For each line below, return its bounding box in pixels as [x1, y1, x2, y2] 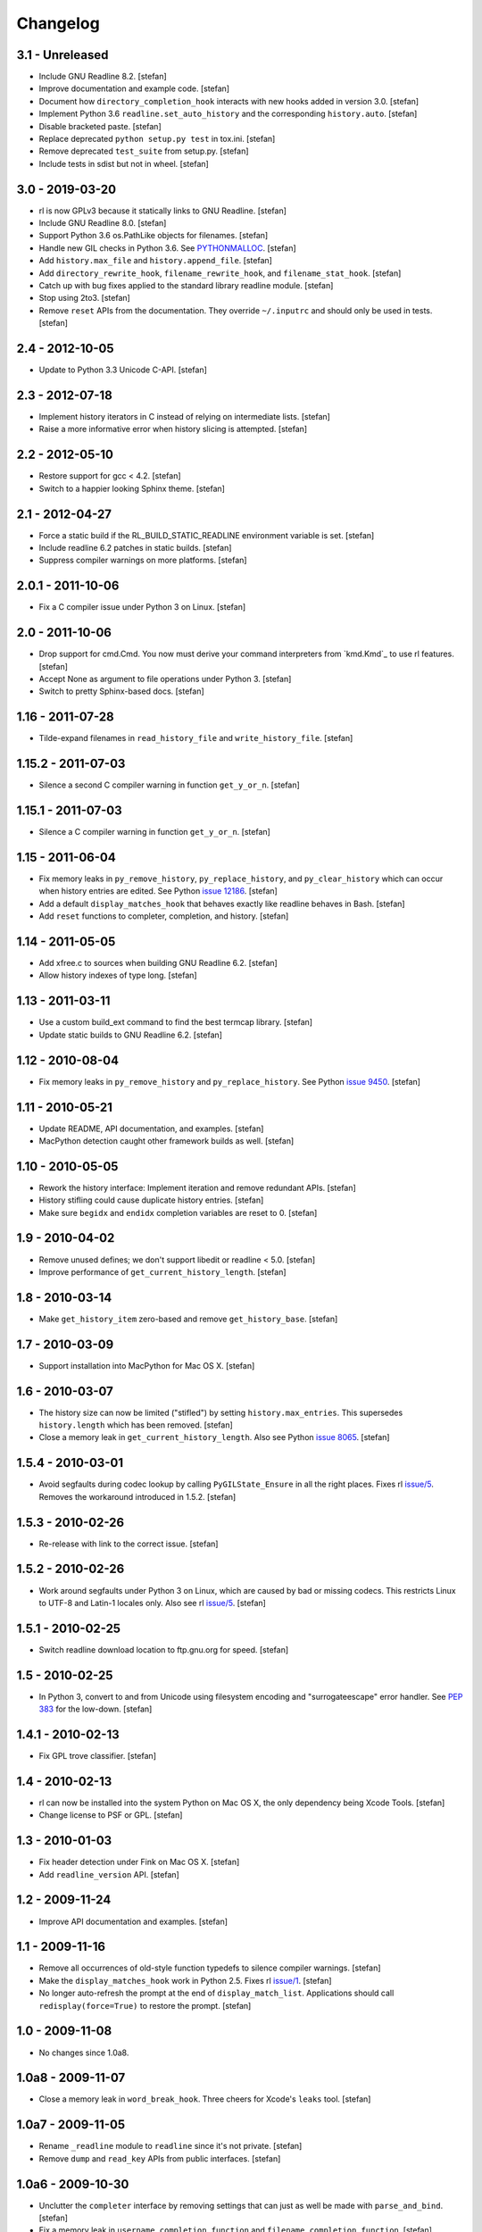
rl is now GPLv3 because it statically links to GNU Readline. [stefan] [38, 205, 287, 216]
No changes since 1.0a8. [38, 2047, 129, 2058]
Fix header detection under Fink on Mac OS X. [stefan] [38, 1857, 240, 1868]
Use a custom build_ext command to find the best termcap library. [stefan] [38, 1017, 312, 1028]
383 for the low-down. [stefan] [38, 1703, 153, 1714]
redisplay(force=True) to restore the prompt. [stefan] [38, 2000, 252, 2011]
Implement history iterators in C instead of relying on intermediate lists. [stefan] [38, 412, 330, 422]
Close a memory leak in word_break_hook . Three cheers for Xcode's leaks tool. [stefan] [38, 2094, 371, 2104]
